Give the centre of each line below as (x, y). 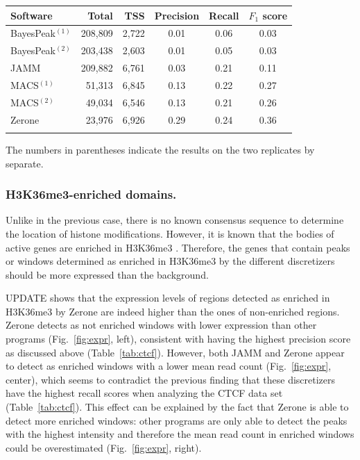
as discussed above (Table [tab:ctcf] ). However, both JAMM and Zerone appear (175, 352)
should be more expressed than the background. (107, 274)
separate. (25, 163)
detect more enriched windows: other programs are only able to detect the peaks (177, 420)
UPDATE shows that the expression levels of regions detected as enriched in (168, 298)
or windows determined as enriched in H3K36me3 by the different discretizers (170, 261)
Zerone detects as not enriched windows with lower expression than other (161, 325)
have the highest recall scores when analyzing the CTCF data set (144, 393)
